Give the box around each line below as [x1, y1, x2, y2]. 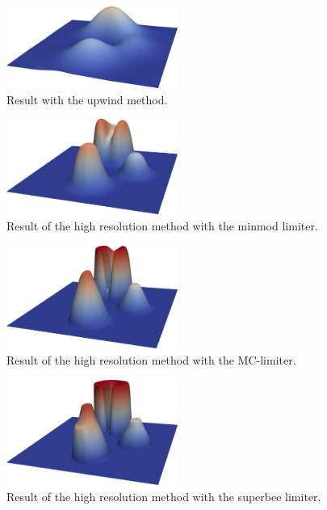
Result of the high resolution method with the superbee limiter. [6, 487, 321, 504]
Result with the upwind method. [6, 91, 168, 107]
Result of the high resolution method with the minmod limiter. [6, 217, 318, 234]
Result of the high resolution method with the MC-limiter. [6, 351, 296, 368]
